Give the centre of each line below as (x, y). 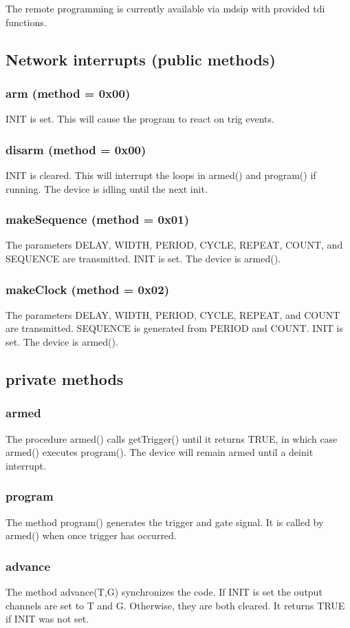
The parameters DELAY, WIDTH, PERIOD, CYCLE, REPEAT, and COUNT (173, 314)
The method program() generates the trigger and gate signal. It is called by (165, 522)
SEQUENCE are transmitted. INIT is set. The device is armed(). (143, 258)
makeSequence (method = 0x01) (98, 219)
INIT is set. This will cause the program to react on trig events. (140, 119)
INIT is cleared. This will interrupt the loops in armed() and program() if (161, 175)
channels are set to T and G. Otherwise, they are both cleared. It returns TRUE (175, 605)
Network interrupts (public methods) (141, 59)
